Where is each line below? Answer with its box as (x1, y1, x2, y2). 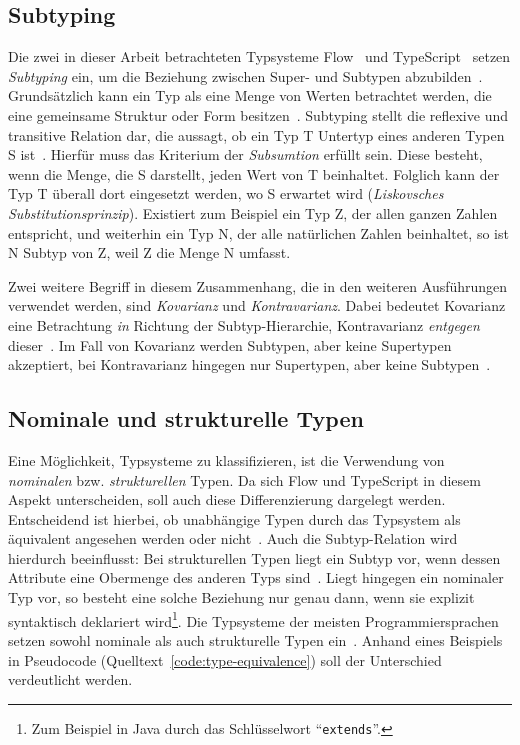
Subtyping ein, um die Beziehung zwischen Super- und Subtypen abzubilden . (8, 65, 483, 86)
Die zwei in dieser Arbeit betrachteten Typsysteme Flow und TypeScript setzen (8, 46, 511, 67)
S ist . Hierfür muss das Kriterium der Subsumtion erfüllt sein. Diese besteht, (8, 144, 483, 165)
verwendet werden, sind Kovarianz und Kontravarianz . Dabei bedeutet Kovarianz (8, 295, 506, 316)
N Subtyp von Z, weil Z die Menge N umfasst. (8, 242, 291, 263)
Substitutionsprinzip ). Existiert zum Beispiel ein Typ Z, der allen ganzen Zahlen (8, 202, 498, 223)
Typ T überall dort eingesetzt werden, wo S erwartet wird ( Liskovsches (8, 183, 444, 204)
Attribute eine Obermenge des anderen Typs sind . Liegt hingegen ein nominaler (8, 567, 504, 588)
